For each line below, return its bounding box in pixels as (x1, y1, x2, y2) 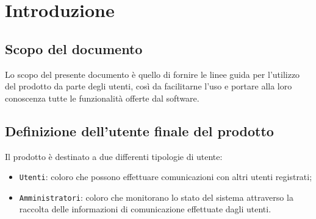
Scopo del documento (5, 39, 143, 58)
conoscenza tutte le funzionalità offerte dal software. (5, 91, 199, 104)
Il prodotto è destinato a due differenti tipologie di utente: (5, 150, 223, 162)
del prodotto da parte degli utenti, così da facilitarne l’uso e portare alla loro (5, 80, 292, 92)
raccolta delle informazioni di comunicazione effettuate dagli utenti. (19, 203, 271, 215)
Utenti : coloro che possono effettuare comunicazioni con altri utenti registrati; (19, 170, 312, 183)
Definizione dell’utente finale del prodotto (5, 121, 274, 140)
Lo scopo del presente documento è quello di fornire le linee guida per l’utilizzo (5, 68, 300, 80)
